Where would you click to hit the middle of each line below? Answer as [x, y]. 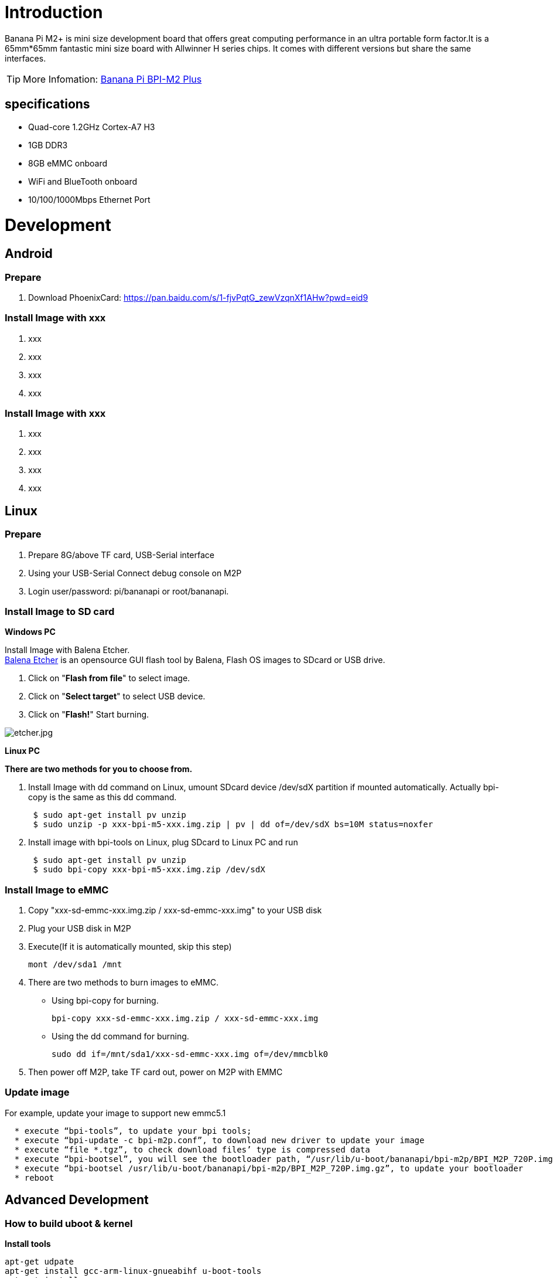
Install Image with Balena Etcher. [67, 650]
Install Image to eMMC [57, 890]
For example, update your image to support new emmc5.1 [115, 1113]
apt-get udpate [40, 1262]
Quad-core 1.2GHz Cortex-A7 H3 [92, 127]
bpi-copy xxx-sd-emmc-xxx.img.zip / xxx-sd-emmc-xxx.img [185, 1019]
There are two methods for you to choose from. [99, 769]
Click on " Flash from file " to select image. [109, 678]
